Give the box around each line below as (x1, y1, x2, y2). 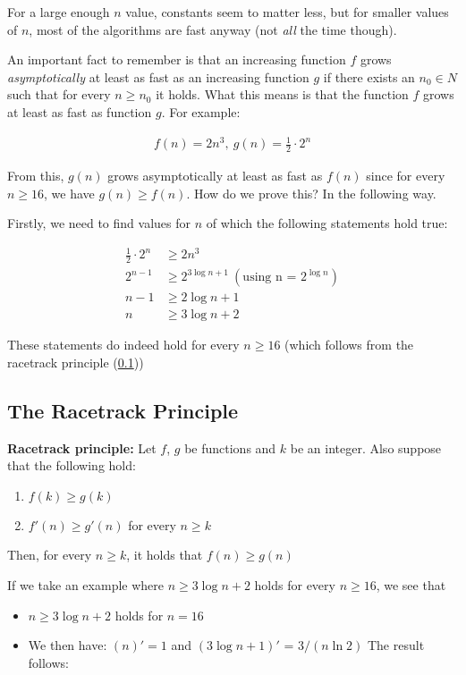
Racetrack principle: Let (7, 438, 157, 457)
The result (367, 636, 425, 654)
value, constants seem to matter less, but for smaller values (125, 3, 449, 21)
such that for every (7, 85, 111, 104)
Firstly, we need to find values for (7, 214, 191, 232)
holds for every (254, 575, 335, 594)
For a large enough (7, 3, 110, 21)
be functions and (184, 438, 276, 457)
